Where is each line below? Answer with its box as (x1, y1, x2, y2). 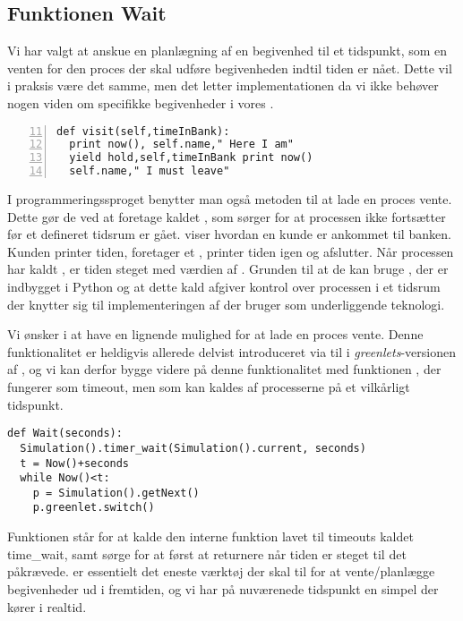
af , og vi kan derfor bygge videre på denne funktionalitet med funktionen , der (7, 360, 442, 379)
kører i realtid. (7, 597, 87, 616)
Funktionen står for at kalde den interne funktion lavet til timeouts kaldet (7, 527, 414, 546)
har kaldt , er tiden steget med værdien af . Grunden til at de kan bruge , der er (7, 259, 449, 278)
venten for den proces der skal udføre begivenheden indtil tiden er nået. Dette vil (7, 58, 452, 77)
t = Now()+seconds (20, 456, 130, 470)
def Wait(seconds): (7, 427, 123, 440)
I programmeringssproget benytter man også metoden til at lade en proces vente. (7, 190, 452, 208)
